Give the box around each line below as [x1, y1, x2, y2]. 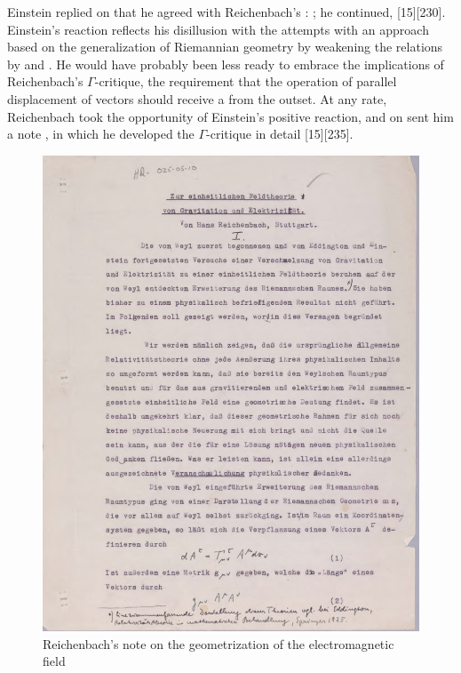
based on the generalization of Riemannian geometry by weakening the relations [7, 37, 443, 56]
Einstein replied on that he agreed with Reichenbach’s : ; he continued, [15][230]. [7, 3, 446, 20]
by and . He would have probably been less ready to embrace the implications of [7, 54, 444, 73]
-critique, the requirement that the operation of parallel [94, 72, 397, 91]
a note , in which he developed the [7, 124, 195, 143]
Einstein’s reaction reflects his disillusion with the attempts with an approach [7, 20, 429, 38]
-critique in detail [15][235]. [206, 124, 354, 143]
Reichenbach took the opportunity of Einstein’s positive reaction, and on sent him [7, 107, 454, 125]
